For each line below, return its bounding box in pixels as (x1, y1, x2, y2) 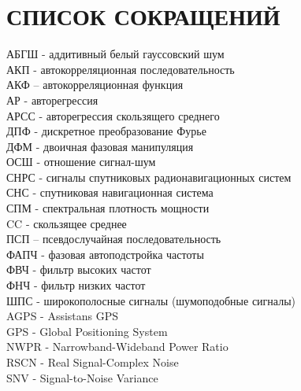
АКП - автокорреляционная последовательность (6, 61, 235, 77)
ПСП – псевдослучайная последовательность (6, 231, 221, 247)
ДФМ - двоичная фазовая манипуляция (6, 138, 194, 154)
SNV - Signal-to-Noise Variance (6, 369, 158, 385)
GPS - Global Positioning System (6, 323, 168, 339)
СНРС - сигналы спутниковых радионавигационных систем (6, 168, 292, 185)
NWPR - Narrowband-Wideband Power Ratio (6, 338, 229, 355)
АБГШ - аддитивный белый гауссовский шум (6, 46, 225, 62)
